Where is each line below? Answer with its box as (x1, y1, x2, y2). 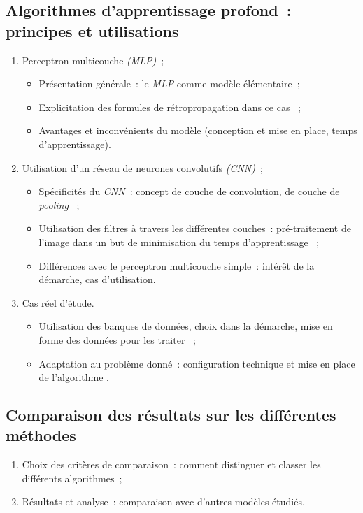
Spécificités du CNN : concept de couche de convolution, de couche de (38, 184, 340, 198)
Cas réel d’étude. (22, 295, 94, 310)
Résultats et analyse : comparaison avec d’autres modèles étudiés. (22, 494, 305, 509)
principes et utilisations (6, 20, 179, 41)
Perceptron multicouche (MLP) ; (22, 52, 164, 67)
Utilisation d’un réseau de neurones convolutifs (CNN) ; (22, 160, 263, 175)
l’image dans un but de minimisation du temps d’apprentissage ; (38, 234, 320, 249)
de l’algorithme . (38, 370, 109, 384)
